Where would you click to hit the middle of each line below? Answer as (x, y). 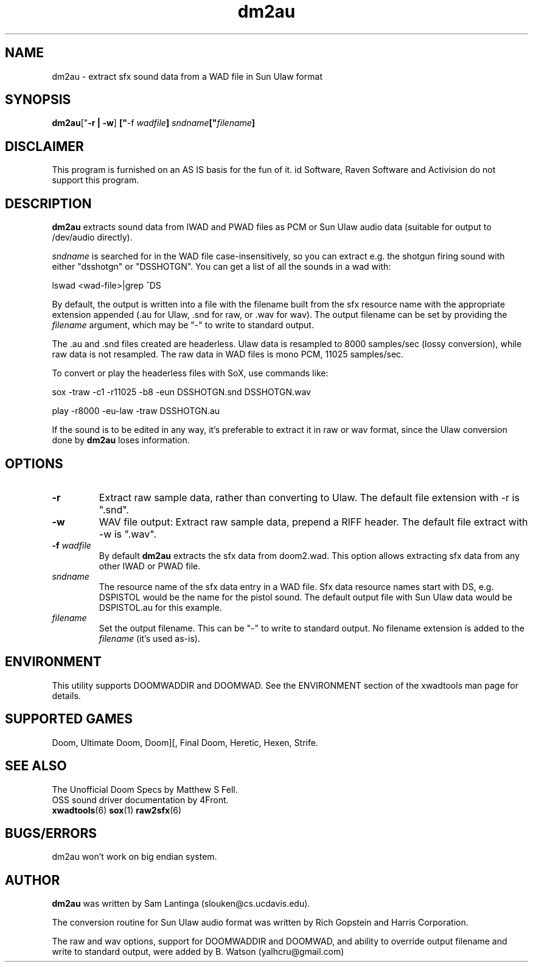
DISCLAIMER (44, 146)
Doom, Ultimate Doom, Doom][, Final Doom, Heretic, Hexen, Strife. (185, 742)
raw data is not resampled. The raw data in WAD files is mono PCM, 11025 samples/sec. (228, 354)
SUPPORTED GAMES (69, 719)
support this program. (96, 180)
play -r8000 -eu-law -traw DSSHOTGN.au (136, 411)
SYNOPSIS (38, 100)
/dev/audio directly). (92, 237)
